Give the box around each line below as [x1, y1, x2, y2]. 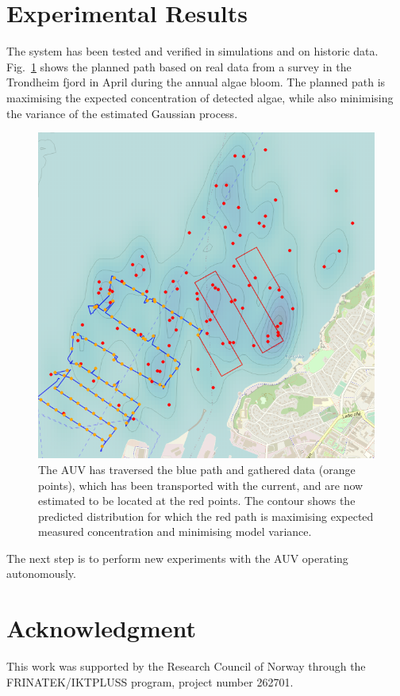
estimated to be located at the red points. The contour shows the [38, 492, 356, 509]
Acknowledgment [6, 612, 196, 644]
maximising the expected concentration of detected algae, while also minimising [6, 89, 394, 105]
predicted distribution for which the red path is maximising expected [38, 507, 374, 524]
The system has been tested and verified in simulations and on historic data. [6, 43, 379, 59]
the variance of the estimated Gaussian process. [6, 105, 238, 121]
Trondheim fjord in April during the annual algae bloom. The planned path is [6, 74, 386, 90]
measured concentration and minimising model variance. [38, 523, 312, 540]
